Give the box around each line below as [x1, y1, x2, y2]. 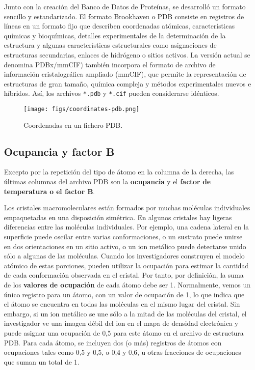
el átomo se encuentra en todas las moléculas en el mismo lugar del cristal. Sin [4, 299, 240, 309]
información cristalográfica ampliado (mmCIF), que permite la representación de [4, 69, 246, 79]
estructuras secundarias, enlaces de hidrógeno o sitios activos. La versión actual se [4, 49, 250, 59]
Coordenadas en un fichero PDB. [24, 119, 123, 130]
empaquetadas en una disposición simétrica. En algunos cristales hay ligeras [4, 212, 232, 222]
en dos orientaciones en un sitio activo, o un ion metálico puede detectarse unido [4, 241, 246, 251]
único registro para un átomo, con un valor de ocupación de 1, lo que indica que [4, 289, 245, 299]
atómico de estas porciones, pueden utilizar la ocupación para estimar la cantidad [4, 260, 249, 270]
